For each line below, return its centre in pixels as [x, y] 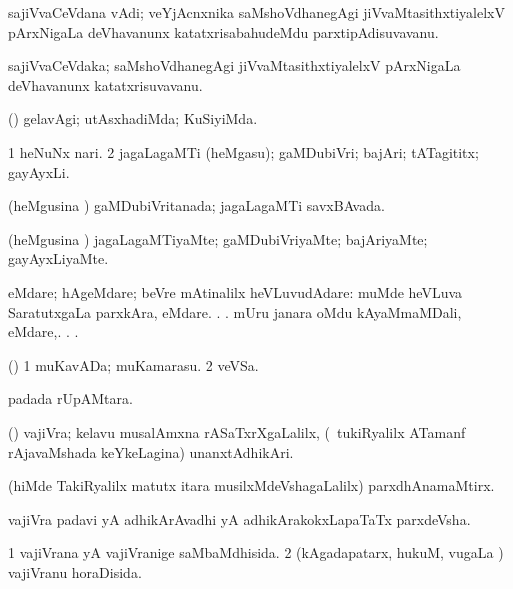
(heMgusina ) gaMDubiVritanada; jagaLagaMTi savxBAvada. [196, 205]
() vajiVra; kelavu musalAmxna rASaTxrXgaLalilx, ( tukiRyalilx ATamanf [237, 431]
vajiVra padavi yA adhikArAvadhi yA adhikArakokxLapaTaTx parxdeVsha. [239, 518]
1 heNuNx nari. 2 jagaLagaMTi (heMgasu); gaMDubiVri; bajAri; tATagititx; [243, 151]
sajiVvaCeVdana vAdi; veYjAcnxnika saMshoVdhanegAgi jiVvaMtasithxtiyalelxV [256, 12]
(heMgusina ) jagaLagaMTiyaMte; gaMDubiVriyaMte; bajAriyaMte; [218, 238]
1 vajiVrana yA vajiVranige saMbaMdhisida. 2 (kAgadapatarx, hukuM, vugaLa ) [256, 552]
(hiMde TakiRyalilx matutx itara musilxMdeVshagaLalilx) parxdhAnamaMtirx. [251, 485]
